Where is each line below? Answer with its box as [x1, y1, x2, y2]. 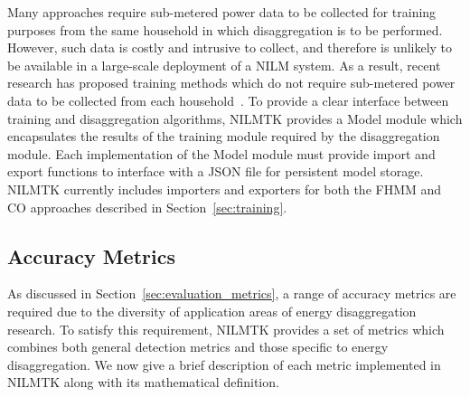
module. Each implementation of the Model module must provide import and [7, 144, 436, 163]
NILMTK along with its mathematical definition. [7, 373, 279, 392]
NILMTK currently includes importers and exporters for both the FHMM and [7, 179, 442, 198]
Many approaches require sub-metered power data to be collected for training [7, 3, 437, 21]
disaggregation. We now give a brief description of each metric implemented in [7, 354, 441, 373]
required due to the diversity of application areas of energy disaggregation [7, 301, 417, 320]
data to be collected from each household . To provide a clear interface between [7, 90, 449, 109]
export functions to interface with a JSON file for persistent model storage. [7, 162, 424, 181]
